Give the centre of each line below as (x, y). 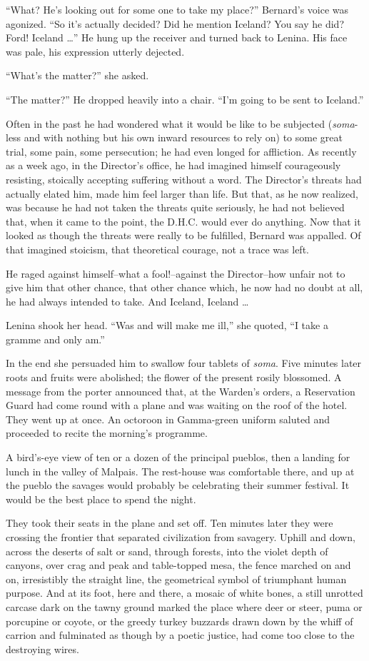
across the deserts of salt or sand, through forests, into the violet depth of (167, 551)
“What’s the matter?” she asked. (77, 75)
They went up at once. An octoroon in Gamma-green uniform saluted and (168, 419)
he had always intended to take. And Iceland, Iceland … (127, 301)
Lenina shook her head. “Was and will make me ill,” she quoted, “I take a (167, 325)
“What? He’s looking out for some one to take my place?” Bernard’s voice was (177, 9)
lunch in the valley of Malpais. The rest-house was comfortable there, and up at (180, 471)
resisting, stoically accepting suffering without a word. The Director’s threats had (184, 179)
